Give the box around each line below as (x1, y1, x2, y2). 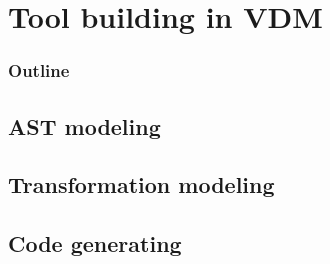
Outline (8, 58, 70, 83)
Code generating (8, 228, 182, 259)
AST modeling (8, 110, 161, 141)
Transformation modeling (8, 169, 275, 200)
